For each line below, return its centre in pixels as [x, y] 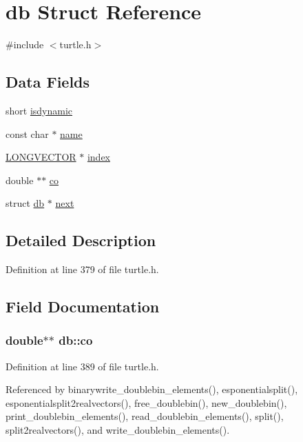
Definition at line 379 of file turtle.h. [82, 269]
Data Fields [48, 82]
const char [27, 133]
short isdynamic [39, 110]
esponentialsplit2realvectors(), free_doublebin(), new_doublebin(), [146, 402]
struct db [25, 203]
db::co [76, 340]
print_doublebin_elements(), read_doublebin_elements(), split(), [145, 416]
